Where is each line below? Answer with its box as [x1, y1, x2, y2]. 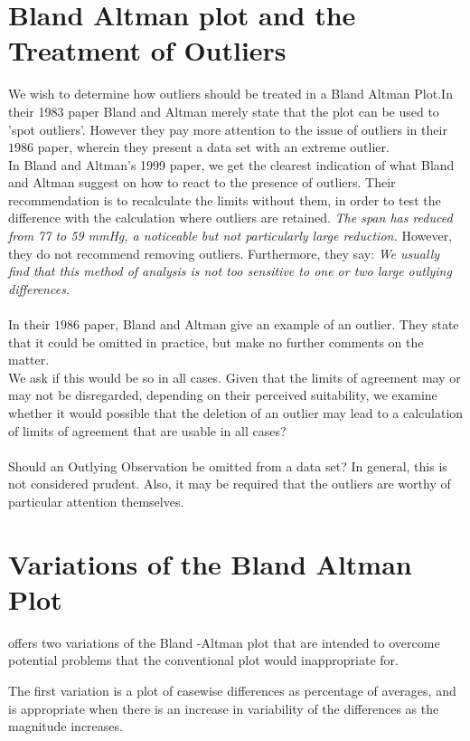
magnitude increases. [8, 717, 123, 736]
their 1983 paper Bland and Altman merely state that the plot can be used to [8, 101, 439, 120]
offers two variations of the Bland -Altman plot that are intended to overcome [8, 632, 440, 651]
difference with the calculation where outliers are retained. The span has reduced [8, 208, 453, 227]
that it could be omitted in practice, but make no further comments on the [8, 332, 424, 351]
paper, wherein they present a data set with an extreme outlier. [37, 138, 390, 157]
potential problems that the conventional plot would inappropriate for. [8, 651, 399, 670]
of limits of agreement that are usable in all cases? [8, 421, 287, 440]
